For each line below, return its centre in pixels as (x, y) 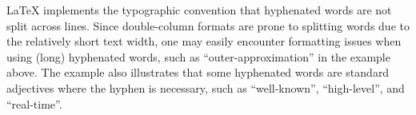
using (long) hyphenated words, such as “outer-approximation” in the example (198, 56)
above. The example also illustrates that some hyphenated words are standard (198, 72)
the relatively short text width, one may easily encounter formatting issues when (204, 41)
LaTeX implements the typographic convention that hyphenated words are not (199, 10)
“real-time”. (34, 103)
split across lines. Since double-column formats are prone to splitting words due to (208, 25)
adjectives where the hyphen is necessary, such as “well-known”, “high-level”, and (206, 87)
